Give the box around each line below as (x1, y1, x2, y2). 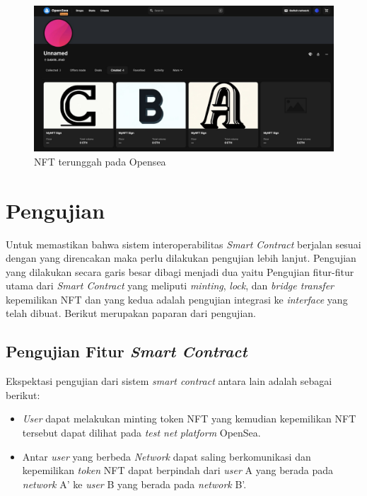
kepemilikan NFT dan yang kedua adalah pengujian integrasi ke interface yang (6, 292, 348, 306)
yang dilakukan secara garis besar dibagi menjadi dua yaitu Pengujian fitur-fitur (6, 264, 354, 279)
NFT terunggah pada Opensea (34, 154, 166, 168)
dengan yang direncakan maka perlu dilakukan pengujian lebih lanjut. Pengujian (6, 250, 356, 265)
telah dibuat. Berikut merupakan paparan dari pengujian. (6, 306, 256, 321)
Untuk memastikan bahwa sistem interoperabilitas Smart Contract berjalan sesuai (6, 236, 361, 251)
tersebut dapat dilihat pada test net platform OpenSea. (22, 425, 261, 440)
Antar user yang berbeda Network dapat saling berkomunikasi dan (22, 449, 311, 463)
